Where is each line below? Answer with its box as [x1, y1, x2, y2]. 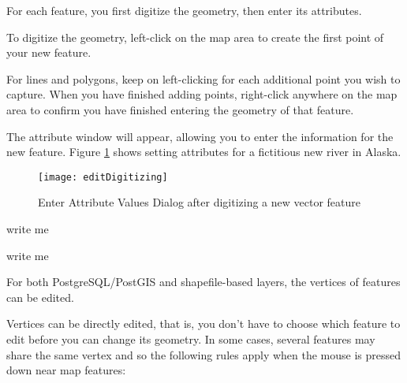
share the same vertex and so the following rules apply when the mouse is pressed [6, 346, 401, 363]
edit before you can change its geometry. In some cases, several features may [6, 330, 375, 347]
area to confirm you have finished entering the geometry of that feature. [6, 101, 354, 117]
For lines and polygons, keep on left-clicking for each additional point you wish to [6, 70, 401, 87]
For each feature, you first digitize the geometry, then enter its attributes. [6, 2, 362, 18]
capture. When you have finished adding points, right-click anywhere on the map [6, 86, 398, 102]
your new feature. [6, 44, 91, 61]
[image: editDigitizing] [38, 171, 168, 183]
